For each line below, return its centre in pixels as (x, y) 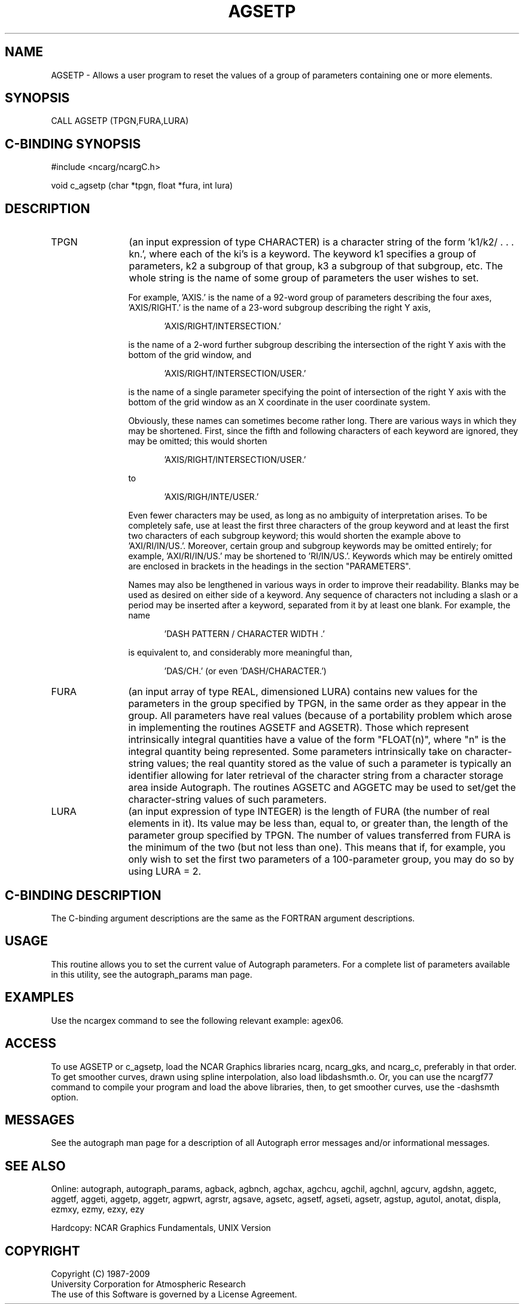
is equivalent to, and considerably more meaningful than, (240, 653)
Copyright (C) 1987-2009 (100, 1274)
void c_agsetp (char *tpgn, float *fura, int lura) (142, 186)
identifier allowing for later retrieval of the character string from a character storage (316, 776)
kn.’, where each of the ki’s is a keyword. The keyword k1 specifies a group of (302, 254)
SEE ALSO (35, 1166)
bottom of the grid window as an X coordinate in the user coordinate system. (279, 402)
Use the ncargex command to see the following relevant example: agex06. (197, 1020)
